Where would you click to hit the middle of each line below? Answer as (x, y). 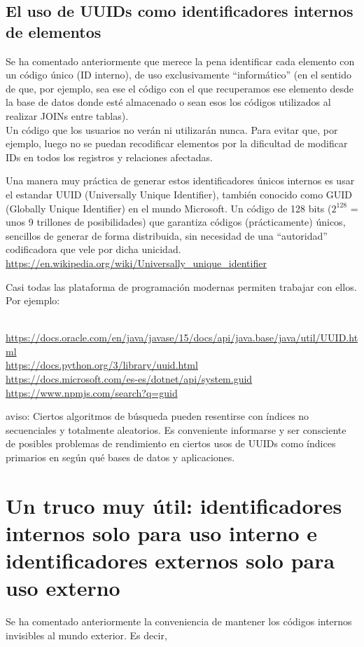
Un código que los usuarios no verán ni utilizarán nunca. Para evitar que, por (172, 129)
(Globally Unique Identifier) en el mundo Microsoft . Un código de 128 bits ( (169, 208)
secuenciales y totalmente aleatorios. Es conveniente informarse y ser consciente (176, 429)
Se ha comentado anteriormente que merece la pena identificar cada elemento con (180, 61)
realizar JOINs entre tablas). (67, 115)
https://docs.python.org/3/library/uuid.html (102, 365)
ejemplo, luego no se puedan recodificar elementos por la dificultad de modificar (177, 143)
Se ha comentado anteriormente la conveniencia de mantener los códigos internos (179, 621)
